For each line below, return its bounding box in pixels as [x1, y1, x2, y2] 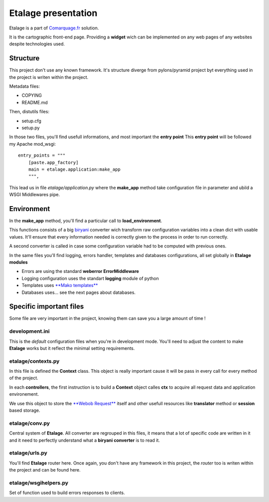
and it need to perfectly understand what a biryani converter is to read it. [9, 437, 160, 443]
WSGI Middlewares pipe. [9, 192, 60, 198]
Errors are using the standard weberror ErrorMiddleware [21, 268, 139, 274]
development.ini [9, 328, 50, 335]
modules [9, 259, 28, 265]
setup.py [21, 125, 40, 131]
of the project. [9, 375, 38, 381]
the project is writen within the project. [9, 74, 89, 80]
